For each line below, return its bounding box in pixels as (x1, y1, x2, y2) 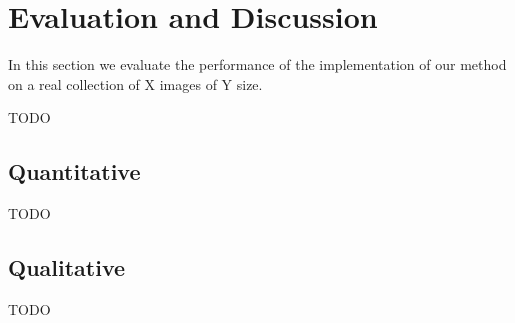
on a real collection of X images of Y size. (8, 73, 263, 94)
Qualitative (8, 252, 126, 283)
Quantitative (8, 156, 141, 187)
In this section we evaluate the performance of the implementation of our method (8, 54, 507, 75)
